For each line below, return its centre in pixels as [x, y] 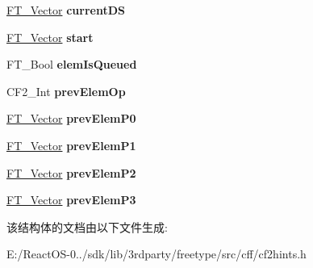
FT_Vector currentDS [66, 10]
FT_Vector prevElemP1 [71, 145]
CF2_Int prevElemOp [66, 91]
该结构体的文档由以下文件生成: [87, 226]
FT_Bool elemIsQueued [72, 64]
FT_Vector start [50, 37]
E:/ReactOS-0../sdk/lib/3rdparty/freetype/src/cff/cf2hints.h [156, 254]
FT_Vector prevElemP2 [71, 172]
